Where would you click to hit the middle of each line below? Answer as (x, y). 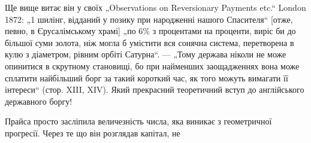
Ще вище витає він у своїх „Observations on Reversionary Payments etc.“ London (155, 7)
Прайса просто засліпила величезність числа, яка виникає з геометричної (138, 121)
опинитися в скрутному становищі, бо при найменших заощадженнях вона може (152, 66)
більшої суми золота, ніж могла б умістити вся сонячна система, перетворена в (150, 42)
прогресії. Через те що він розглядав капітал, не (93, 133)
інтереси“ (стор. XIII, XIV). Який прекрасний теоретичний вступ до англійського (155, 89)
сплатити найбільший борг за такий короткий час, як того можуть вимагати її (147, 77)
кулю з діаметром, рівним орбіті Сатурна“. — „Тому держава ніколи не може (146, 54)
